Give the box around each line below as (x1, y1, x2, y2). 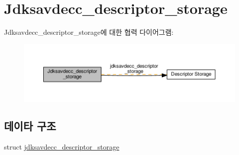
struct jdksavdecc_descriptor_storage (4, 142, 119, 152)
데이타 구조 (4, 118, 56, 134)
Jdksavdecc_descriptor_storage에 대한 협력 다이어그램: (4, 27, 174, 37)
